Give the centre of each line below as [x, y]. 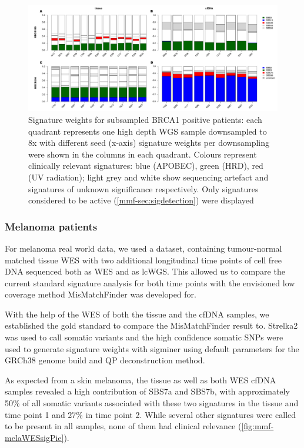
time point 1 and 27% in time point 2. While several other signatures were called [151, 414]
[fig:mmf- [258, 426]
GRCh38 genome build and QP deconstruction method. [105, 360]
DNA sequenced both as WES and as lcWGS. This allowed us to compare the [145, 271]
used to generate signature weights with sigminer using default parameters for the [152, 348]
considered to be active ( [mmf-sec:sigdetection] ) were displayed [141, 200]
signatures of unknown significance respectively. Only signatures [143, 188]
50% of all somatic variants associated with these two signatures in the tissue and [152, 403]
